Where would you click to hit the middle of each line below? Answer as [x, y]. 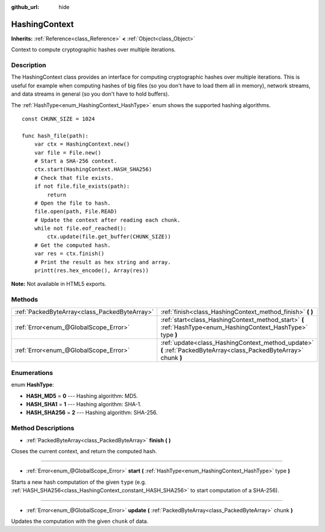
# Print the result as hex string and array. [103, 262]
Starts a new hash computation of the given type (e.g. [79, 482]
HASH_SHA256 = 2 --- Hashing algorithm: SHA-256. [92, 413]
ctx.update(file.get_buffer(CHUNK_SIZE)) [109, 237]
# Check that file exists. [74, 178]
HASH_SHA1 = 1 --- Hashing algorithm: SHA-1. [84, 404]
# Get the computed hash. [73, 245]
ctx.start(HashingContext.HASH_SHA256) [93, 169]
